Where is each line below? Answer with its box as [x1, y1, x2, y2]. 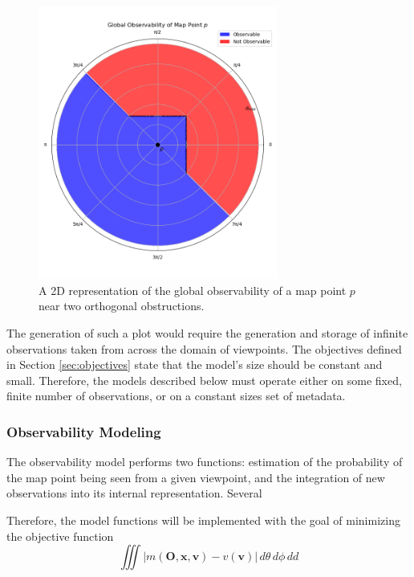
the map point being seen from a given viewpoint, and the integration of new [6, 469, 385, 485]
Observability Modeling [6, 421, 161, 441]
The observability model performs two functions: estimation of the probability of [6, 453, 403, 470]
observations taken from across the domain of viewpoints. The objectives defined [6, 340, 402, 357]
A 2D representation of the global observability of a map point [39, 281, 347, 298]
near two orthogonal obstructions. [39, 297, 205, 314]
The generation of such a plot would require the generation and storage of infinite [6, 324, 408, 341]
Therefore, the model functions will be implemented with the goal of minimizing [6, 511, 400, 528]
